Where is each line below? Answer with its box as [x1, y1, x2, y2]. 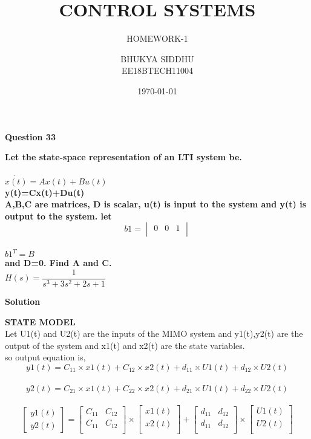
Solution [5, 295, 41, 308]
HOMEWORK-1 [126, 32, 188, 45]
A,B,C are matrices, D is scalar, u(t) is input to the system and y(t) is [5, 198, 307, 210]
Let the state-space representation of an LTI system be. [5, 151, 242, 163]
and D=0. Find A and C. [5, 256, 112, 269]
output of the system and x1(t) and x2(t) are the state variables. [5, 339, 245, 351]
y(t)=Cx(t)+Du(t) [5, 186, 85, 198]
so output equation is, [5, 351, 86, 363]
